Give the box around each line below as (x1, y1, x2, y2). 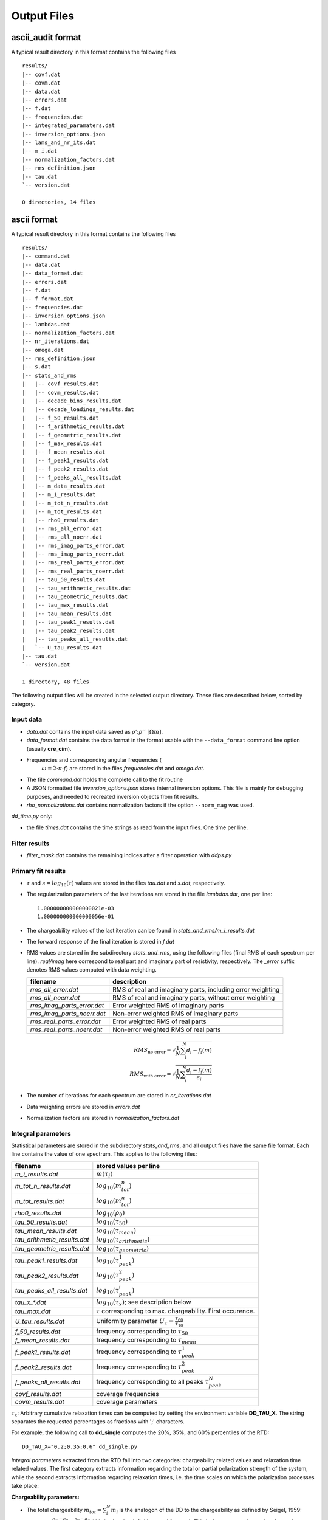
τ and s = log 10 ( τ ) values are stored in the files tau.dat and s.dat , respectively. (26, 879, 225, 888)
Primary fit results (11, 866, 66, 875)
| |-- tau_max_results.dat (22, 602, 109, 609)
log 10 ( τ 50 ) (96, 1218, 128, 1227)
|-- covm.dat (22, 80, 61, 86)
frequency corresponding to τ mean (96, 1335, 197, 1346)
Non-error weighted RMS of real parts (112, 1025, 221, 1034)
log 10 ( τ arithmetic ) (96, 1235, 150, 1245)
